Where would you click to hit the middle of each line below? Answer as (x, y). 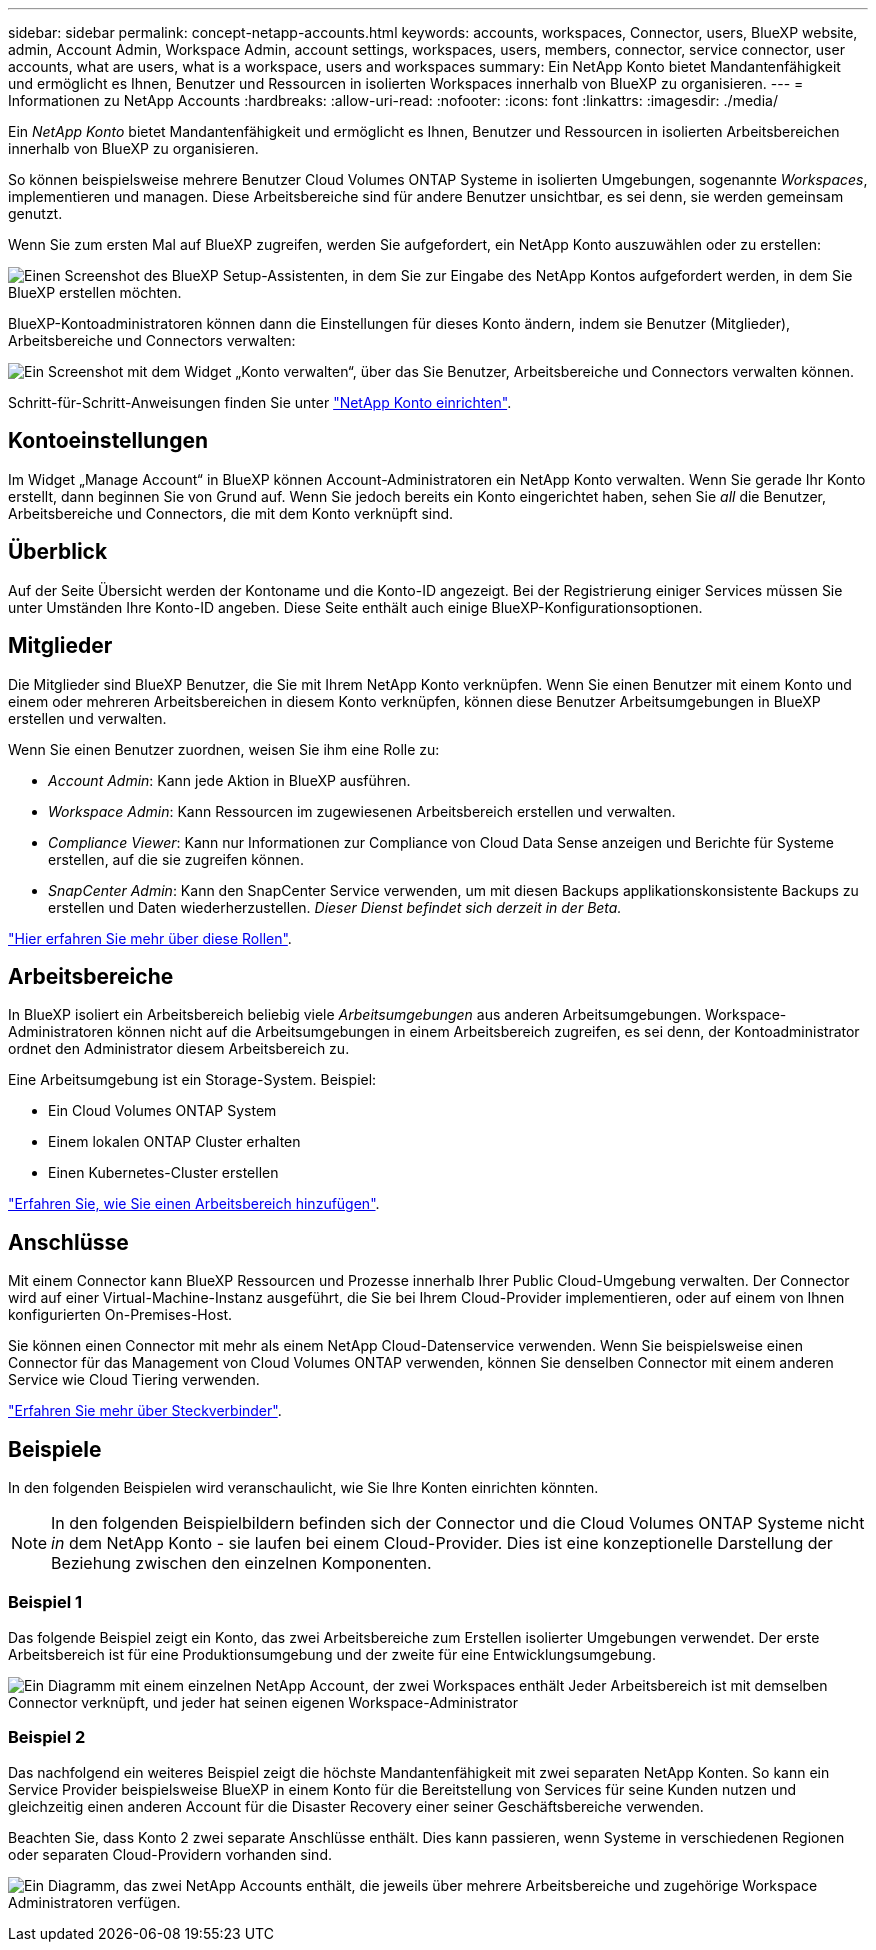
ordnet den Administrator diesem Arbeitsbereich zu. (179, 1049)
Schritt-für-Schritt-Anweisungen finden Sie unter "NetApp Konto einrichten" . (260, 402)
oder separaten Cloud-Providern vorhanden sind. (170, 1854)
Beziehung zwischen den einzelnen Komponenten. (241, 1563)
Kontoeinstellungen (108, 441)
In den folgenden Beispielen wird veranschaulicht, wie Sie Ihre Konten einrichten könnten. (303, 1488)
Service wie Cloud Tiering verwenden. (134, 1380)
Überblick (58, 552)
